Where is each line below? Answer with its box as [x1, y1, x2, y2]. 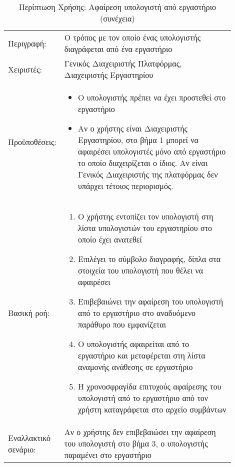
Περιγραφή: [8, 37, 46, 49]
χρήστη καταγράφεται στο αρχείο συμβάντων [78, 403, 226, 415]
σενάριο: [8, 443, 36, 455]
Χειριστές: [8, 63, 42, 75]
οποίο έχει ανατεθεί [78, 233, 142, 245]
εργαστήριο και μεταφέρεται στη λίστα [78, 349, 205, 361]
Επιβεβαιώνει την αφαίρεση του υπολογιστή [78, 295, 223, 307]
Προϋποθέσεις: [8, 135, 56, 147]
